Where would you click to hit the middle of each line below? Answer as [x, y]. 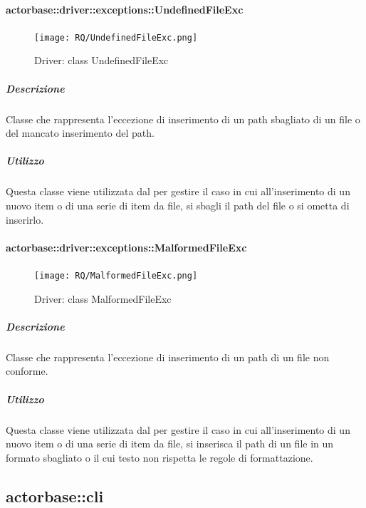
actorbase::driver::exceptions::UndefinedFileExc [125, 9]
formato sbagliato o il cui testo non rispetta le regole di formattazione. [160, 457]
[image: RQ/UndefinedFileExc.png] [116, 37]
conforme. [27, 371]
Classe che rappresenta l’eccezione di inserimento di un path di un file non [168, 357]
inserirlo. [25, 219]
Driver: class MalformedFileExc [103, 298]
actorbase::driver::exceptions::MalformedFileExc [126, 247]
